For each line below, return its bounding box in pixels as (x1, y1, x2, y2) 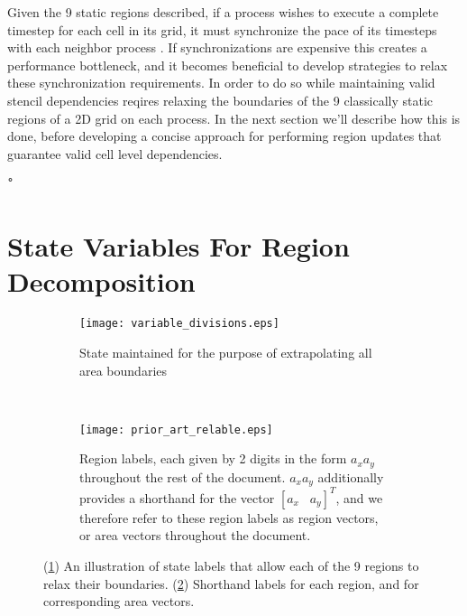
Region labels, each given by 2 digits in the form (79, 449, 347, 468)
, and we (335, 488, 383, 507)
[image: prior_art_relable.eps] (79, 423, 273, 436)
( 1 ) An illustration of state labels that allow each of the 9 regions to (43, 555, 419, 574)
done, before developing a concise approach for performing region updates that (7, 126, 442, 145)
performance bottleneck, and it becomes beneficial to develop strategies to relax (7, 55, 448, 74)
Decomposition (7, 263, 196, 300)
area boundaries (79, 360, 168, 379)
